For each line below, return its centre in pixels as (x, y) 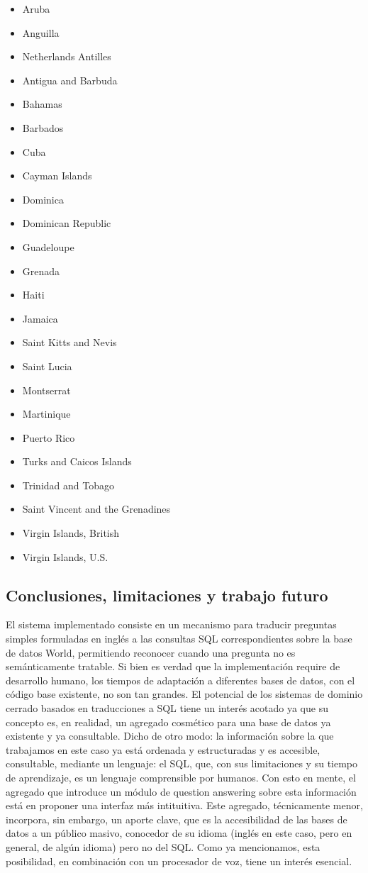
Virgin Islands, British (71, 533)
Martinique (46, 414)
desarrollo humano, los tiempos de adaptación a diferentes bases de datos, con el (180, 680)
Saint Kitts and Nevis (69, 342)
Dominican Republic (67, 223)
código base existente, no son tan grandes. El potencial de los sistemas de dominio (184, 694)
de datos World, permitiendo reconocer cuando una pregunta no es (151, 652)
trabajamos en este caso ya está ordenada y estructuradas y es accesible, (163, 749)
